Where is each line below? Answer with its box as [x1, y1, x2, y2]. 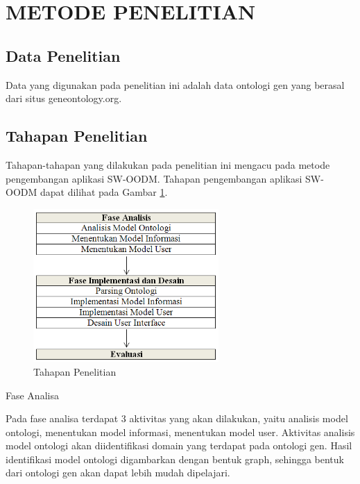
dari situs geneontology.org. [6, 91, 122, 106]
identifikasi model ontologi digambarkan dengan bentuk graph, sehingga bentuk [6, 451, 344, 466]
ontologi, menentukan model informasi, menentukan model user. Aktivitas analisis [6, 424, 355, 439]
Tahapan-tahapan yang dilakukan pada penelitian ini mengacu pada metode [6, 157, 330, 172]
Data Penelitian [6, 44, 121, 66]
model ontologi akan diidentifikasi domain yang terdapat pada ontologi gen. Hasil [6, 438, 352, 453]
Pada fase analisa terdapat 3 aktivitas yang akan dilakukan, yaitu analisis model [6, 411, 348, 426]
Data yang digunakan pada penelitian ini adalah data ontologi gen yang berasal [6, 77, 345, 92]
